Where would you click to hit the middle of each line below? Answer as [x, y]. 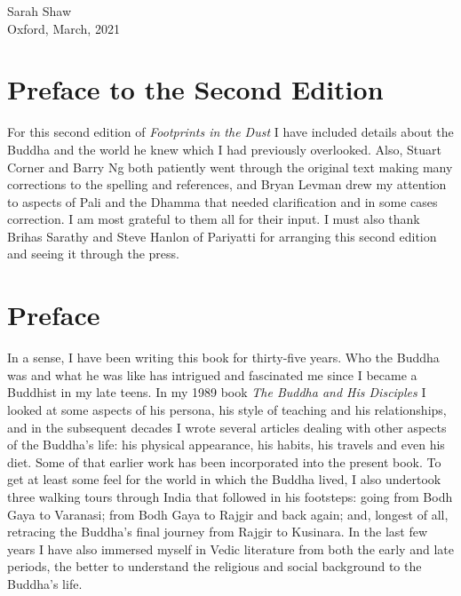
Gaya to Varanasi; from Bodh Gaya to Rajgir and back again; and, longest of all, [228, 514]
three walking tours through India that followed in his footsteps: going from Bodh [230, 496]
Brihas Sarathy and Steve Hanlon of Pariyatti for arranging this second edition [222, 236]
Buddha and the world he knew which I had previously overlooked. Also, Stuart [224, 149]
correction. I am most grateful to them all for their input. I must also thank [214, 219]
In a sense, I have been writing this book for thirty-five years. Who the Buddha [223, 358]
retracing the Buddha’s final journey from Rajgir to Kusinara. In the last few [218, 532]
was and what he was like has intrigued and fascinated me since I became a [212, 374]
